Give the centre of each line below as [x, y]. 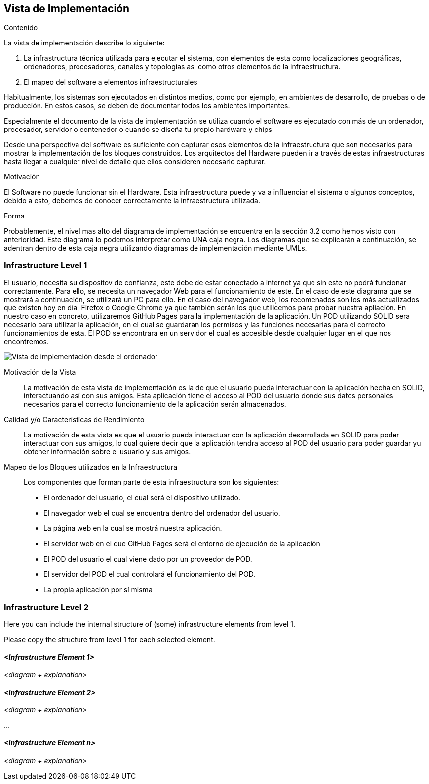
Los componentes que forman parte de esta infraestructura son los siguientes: [152, 482]
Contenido [21, 28]
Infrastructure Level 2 [46, 607]
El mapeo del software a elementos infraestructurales [111, 82]
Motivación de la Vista [40, 372]
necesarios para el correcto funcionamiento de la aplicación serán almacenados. [155, 404]
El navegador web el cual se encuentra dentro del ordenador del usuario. [162, 513]
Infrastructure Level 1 [46, 265]
